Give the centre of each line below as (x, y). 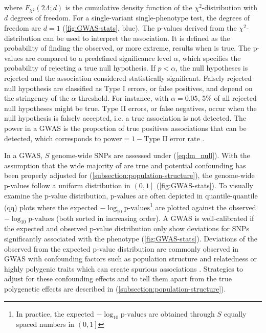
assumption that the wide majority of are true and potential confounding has (125, 165)
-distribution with (230, 7)
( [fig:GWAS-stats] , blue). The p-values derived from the (150, 28)
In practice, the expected (55, 313)
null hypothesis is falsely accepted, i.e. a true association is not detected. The (125, 118)
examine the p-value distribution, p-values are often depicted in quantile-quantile (131, 195)
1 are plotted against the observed (203, 206)
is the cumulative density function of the (129, 7)
